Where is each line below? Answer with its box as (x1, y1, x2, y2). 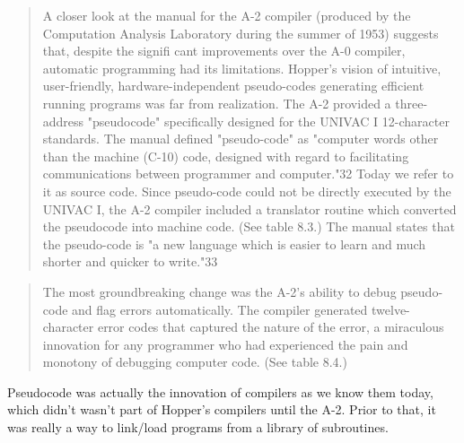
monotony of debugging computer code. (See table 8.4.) (42, 352, 347, 371)
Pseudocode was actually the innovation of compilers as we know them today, (7, 382, 433, 401)
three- (395, 93, 428, 112)
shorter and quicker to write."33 (42, 252, 218, 271)
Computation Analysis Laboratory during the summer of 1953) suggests (42, 23, 439, 42)
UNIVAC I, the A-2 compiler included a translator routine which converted (42, 199, 457, 218)
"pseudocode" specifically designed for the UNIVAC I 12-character (87, 111, 450, 130)
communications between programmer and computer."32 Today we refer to (42, 164, 454, 183)
